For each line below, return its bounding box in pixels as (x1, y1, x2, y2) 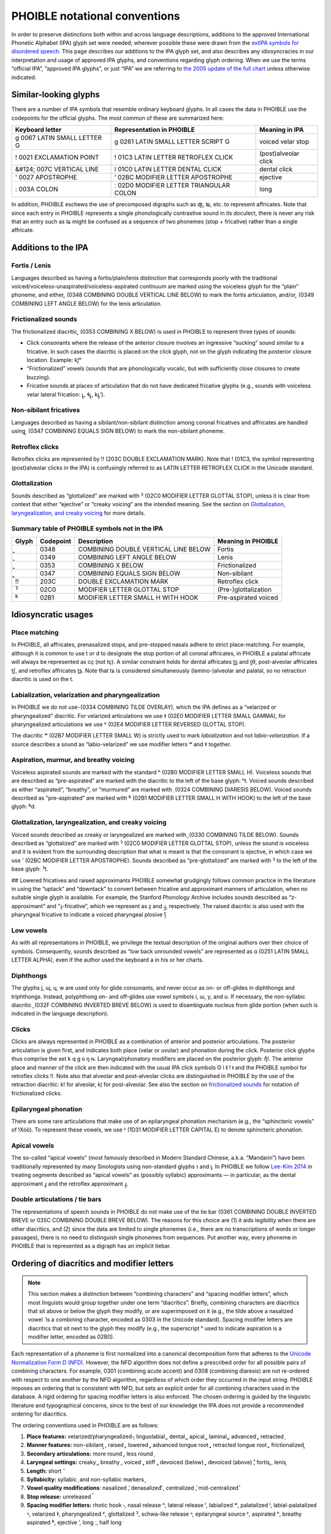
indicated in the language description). (11, 1010, 109, 1017)
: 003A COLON (15, 185, 58, 193)
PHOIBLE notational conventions (11, 9, 180, 23)
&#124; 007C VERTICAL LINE (15, 165, 99, 174)
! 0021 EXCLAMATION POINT (15, 153, 99, 162)
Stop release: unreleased (26, 1493, 91, 1500)
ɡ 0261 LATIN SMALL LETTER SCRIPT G (114, 137, 230, 146)
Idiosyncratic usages (11, 609, 94, 620)
